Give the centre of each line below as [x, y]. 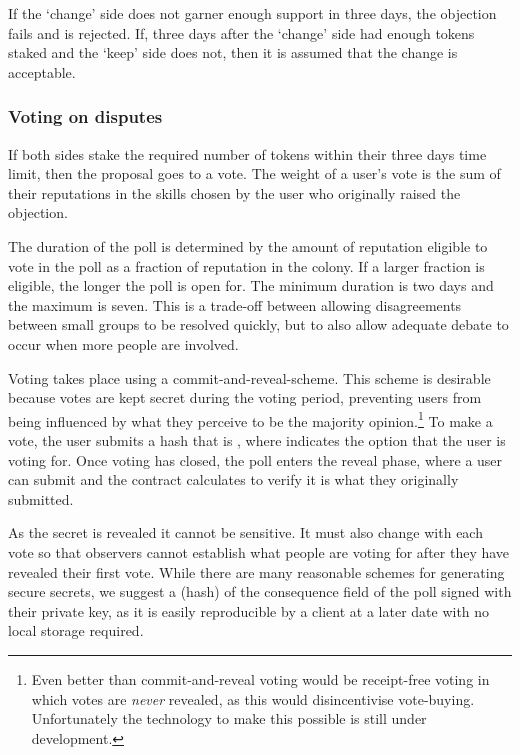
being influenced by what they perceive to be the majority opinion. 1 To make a [250, 419]
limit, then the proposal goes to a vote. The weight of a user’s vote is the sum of [254, 173]
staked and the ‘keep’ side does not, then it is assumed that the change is [233, 52]
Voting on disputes [85, 116]
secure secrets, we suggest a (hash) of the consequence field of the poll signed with [260, 591]
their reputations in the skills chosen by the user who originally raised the [234, 192]
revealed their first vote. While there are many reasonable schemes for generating [256, 571]
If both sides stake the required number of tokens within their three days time [247, 153]
